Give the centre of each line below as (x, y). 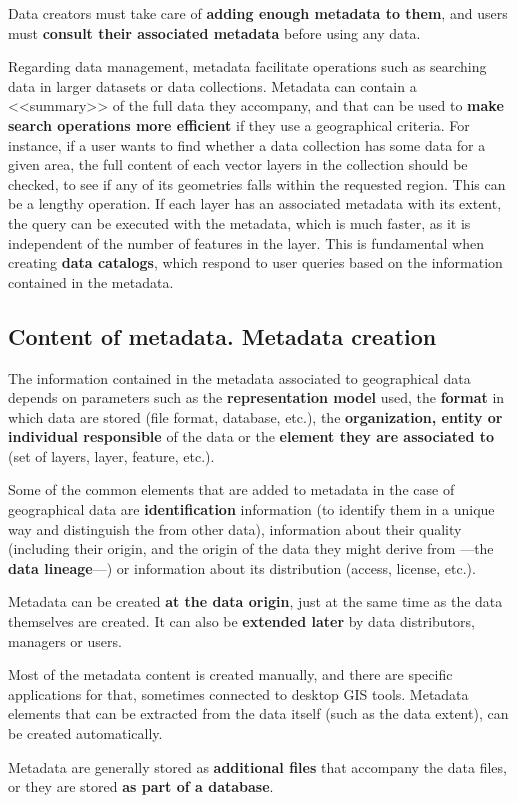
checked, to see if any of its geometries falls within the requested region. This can (257, 183)
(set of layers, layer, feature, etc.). (111, 455)
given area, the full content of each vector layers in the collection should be (238, 164)
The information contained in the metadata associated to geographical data (239, 377)
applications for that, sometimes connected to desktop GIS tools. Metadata (238, 693)
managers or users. (65, 640)
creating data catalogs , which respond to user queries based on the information (255, 262)
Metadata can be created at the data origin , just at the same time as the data (255, 601)
